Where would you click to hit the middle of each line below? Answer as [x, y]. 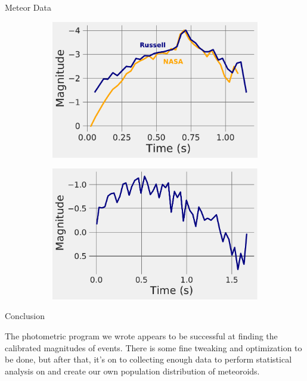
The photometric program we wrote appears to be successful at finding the [141, 335]
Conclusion [25, 316]
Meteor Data [28, 7]
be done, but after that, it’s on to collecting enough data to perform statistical [148, 359]
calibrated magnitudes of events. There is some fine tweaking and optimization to [153, 347]
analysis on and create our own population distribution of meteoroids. [132, 371]
